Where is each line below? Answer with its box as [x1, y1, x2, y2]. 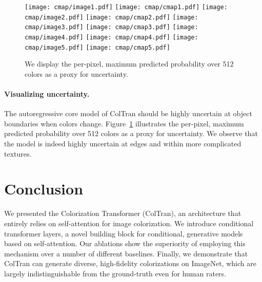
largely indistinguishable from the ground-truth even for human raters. [4, 268, 227, 278]
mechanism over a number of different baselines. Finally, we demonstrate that [4, 248, 248, 258]
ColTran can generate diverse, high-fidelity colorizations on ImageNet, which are [4, 258, 256, 269]
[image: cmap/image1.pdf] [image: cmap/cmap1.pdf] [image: [25, 4, 228, 11]
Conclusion [4, 178, 84, 199]
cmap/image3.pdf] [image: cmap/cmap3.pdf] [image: [25, 24, 198, 31]
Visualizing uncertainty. [4, 89, 90, 99]
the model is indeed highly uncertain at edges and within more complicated [4, 138, 241, 149]
